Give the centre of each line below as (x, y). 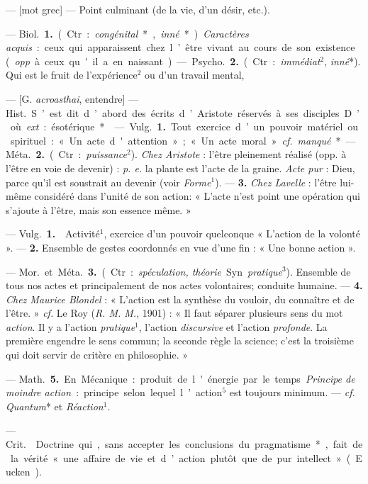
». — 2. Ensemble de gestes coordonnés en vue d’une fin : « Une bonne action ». (181, 247)
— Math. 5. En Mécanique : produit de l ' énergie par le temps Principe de (180, 378)
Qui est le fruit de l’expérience (72, 75)
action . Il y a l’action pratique (71, 326)
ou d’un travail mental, (195, 75)
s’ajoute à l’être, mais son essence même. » (99, 209)
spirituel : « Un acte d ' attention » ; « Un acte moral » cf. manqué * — (183, 140)
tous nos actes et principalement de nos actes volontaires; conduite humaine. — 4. (184, 285)
